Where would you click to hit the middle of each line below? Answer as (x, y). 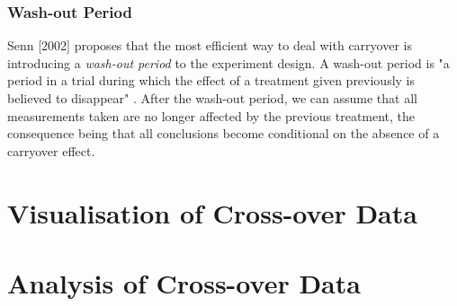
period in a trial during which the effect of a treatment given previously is (211, 80)
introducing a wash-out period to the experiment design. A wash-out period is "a (228, 62)
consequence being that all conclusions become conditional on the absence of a (224, 133)
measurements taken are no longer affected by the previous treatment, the (211, 115)
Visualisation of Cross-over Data (212, 212)
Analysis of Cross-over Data (184, 282)
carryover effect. (51, 150)
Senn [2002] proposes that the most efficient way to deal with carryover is (210, 45)
